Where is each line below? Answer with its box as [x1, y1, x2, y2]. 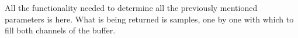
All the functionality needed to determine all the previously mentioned [5, 2, 258, 13]
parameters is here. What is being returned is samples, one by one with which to [5, 13, 294, 25]
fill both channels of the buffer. [5, 24, 116, 36]
